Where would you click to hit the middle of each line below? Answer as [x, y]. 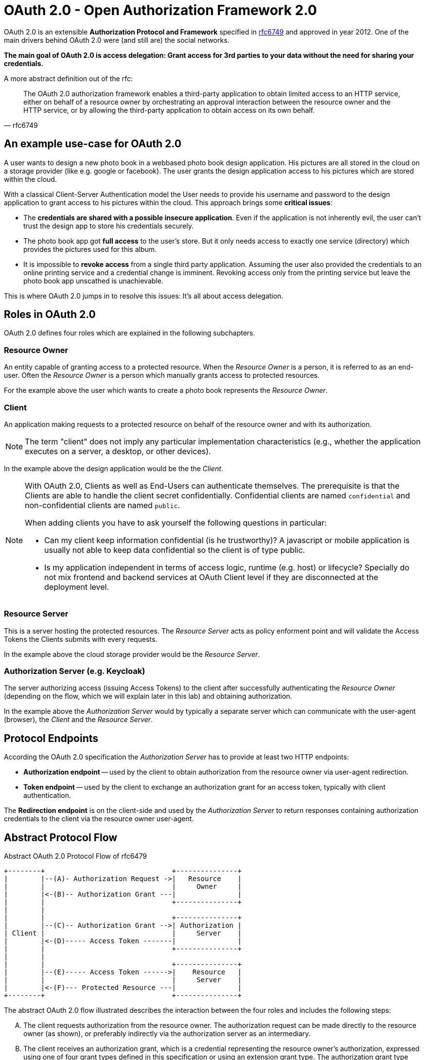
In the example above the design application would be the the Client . [114, 468]
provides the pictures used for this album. [90, 249]
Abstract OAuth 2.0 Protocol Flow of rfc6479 [75, 856]
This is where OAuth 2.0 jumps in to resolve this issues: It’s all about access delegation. [144, 296]
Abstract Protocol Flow [61, 837]
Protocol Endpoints [51, 738]
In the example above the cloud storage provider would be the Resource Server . [132, 654]
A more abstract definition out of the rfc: [68, 78]
